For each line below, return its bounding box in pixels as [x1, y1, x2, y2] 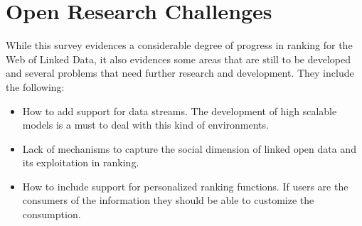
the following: [6, 79, 65, 94]
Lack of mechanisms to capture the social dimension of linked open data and [22, 141, 356, 156]
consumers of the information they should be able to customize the [22, 193, 314, 208]
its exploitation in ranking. [22, 155, 139, 170]
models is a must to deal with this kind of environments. [22, 117, 269, 132]
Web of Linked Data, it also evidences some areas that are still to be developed [6, 51, 351, 66]
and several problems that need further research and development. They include [6, 65, 354, 80]
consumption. [22, 207, 81, 222]
